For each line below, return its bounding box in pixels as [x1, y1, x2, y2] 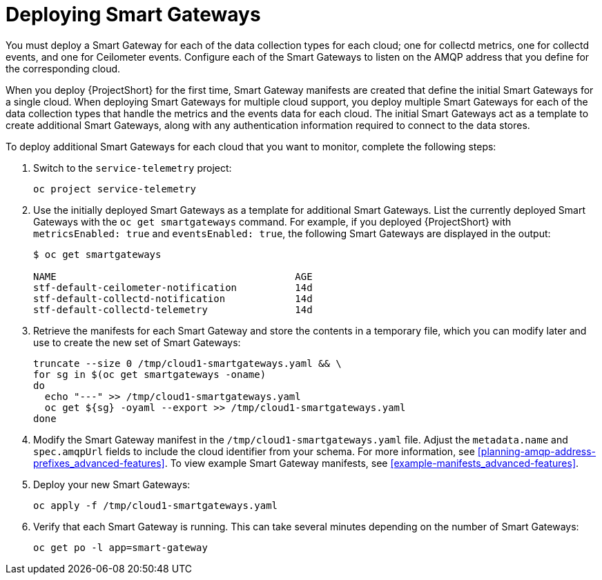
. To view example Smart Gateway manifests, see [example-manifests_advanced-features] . [164, 457, 579, 469]
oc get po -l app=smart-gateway [33, 541, 208, 553]
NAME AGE [33, 270, 313, 282]
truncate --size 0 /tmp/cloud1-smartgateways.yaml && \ [33, 357, 342, 369]
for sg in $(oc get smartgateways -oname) [33, 368, 266, 380]
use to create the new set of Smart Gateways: [33, 336, 241, 348]
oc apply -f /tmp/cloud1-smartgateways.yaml [33, 499, 278, 511]
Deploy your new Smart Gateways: [33, 478, 191, 490]
